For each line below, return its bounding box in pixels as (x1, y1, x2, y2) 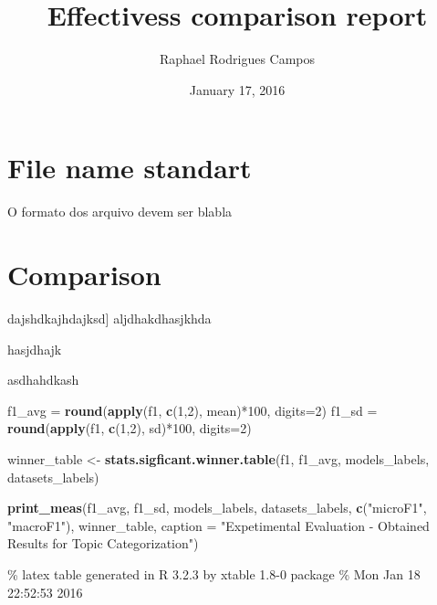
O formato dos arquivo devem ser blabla (7, 202, 233, 221)
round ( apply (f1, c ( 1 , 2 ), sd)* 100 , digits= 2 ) (7, 419, 252, 438)
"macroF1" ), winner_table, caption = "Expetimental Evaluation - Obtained (7, 515, 430, 535)
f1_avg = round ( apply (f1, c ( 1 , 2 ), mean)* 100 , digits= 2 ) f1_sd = (7, 400, 378, 419)
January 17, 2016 (189, 80, 286, 99)
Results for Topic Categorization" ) (7, 534, 199, 553)
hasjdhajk (7, 339, 62, 358)
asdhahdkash (7, 370, 79, 389)
